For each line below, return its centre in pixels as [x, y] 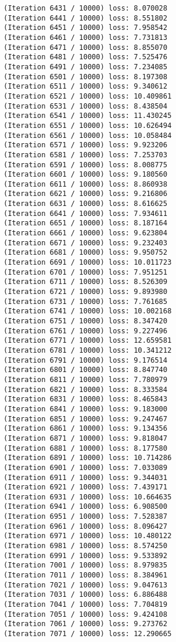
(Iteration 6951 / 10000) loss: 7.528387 [86, 517]
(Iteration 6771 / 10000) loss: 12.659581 [88, 341]
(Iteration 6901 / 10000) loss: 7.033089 [86, 467]
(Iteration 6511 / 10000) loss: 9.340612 [86, 87]
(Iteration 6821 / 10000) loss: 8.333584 [86, 389]
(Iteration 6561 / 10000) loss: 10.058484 [88, 135]
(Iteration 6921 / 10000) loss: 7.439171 [86, 487]
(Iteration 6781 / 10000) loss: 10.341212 [88, 350]
